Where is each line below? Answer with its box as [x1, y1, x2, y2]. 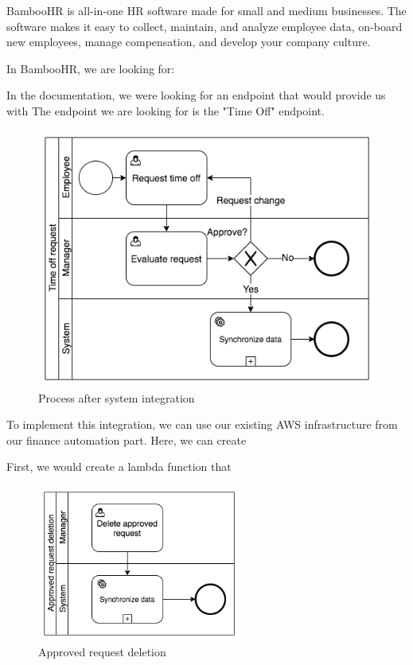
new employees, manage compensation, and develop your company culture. [6, 33, 371, 50]
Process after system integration [38, 389, 195, 406]
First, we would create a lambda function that [6, 458, 232, 475]
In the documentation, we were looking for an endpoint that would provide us [6, 87, 386, 103]
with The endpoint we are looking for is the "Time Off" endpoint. [6, 102, 325, 119]
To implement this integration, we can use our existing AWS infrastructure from [6, 416, 398, 433]
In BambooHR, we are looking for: [6, 60, 175, 76]
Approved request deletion [38, 644, 166, 660]
